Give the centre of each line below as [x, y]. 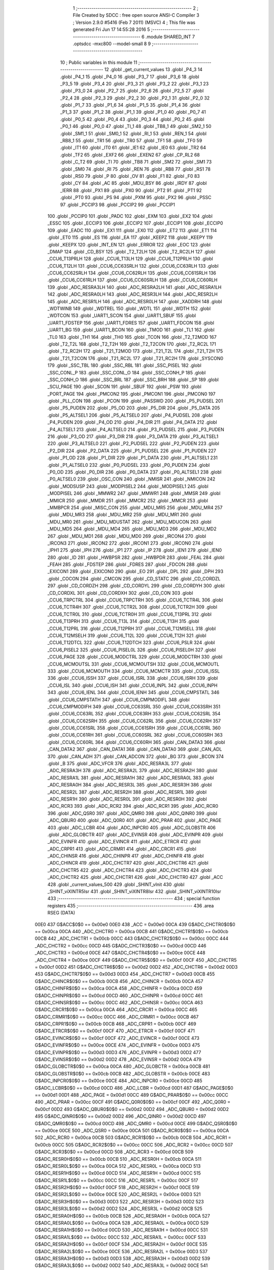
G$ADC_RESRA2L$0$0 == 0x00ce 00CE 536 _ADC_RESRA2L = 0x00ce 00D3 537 [121, 1251]
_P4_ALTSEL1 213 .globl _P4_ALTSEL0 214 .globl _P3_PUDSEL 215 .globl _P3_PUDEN [136, 429]
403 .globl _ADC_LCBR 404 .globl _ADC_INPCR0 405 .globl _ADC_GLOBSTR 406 [131, 828]
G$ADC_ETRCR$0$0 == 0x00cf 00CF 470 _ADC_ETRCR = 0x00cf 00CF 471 [115, 1031]
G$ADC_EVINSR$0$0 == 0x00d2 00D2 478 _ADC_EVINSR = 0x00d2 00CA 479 [118, 1060]
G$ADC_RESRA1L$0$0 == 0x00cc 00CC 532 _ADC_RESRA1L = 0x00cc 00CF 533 [121, 1237]
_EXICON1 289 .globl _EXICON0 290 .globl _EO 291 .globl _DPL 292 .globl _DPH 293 [135, 571]
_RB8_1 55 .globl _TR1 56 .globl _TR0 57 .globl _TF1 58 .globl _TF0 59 [131, 141]
